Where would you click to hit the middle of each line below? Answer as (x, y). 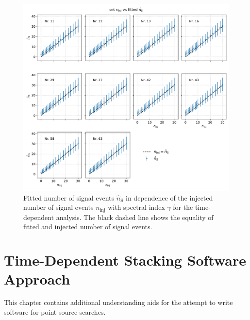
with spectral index (136, 207)
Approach (37, 279)
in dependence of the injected (169, 197)
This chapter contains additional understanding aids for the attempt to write (118, 302)
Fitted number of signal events (69, 197)
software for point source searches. (55, 312)
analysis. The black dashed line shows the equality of (135, 217)
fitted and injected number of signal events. (88, 227)
